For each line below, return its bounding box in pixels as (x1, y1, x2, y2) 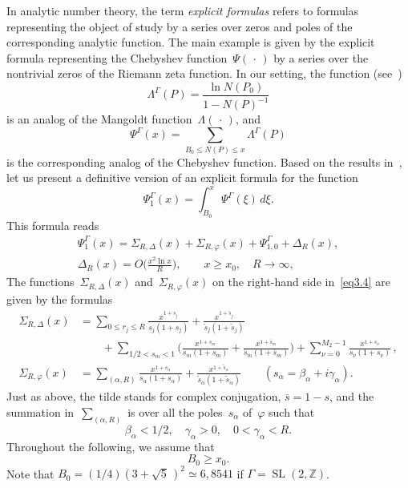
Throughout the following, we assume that (6, 438, 215, 454)
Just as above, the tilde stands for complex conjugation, (6, 388, 281, 405)
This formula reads (6, 216, 99, 233)
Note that (6, 465, 55, 482)
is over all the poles (127, 403, 223, 420)
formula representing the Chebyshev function (6, 49, 228, 66)
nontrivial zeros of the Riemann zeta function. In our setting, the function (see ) (6, 65, 402, 82)
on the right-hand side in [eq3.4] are (212, 273, 390, 290)
